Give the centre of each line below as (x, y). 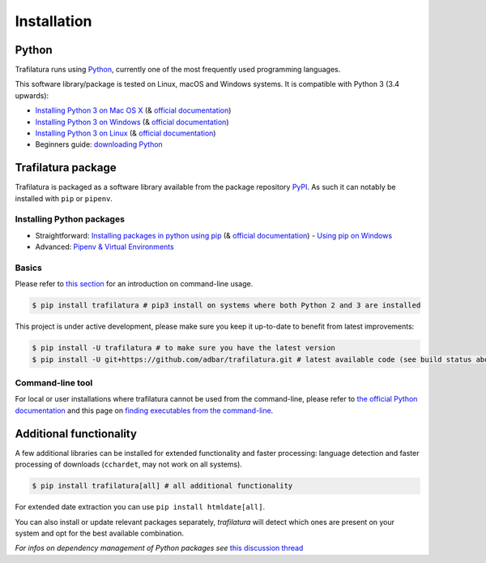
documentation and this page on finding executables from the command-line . (144, 410)
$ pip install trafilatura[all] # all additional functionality (162, 486)
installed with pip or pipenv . (64, 198)
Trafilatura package (66, 168)
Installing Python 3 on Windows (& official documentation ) (132, 122)
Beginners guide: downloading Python (99, 144)
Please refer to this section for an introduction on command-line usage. (134, 284)
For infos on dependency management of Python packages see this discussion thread (159, 548)
